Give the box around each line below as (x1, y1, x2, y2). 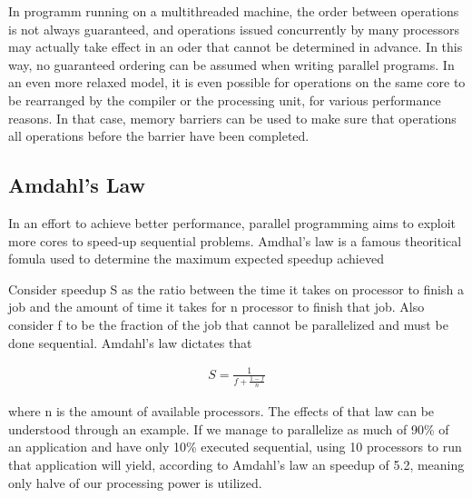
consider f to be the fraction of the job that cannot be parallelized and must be (8, 314, 448, 334)
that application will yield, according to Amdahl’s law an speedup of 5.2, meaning (8, 454, 465, 473)
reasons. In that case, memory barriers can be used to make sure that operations (8, 108, 457, 127)
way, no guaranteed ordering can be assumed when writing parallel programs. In (8, 55, 455, 74)
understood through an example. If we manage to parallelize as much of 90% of (8, 419, 449, 438)
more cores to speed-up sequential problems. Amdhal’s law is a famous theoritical (8, 231, 462, 250)
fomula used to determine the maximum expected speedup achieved (8, 249, 384, 268)
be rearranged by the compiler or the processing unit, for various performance (8, 90, 441, 109)
